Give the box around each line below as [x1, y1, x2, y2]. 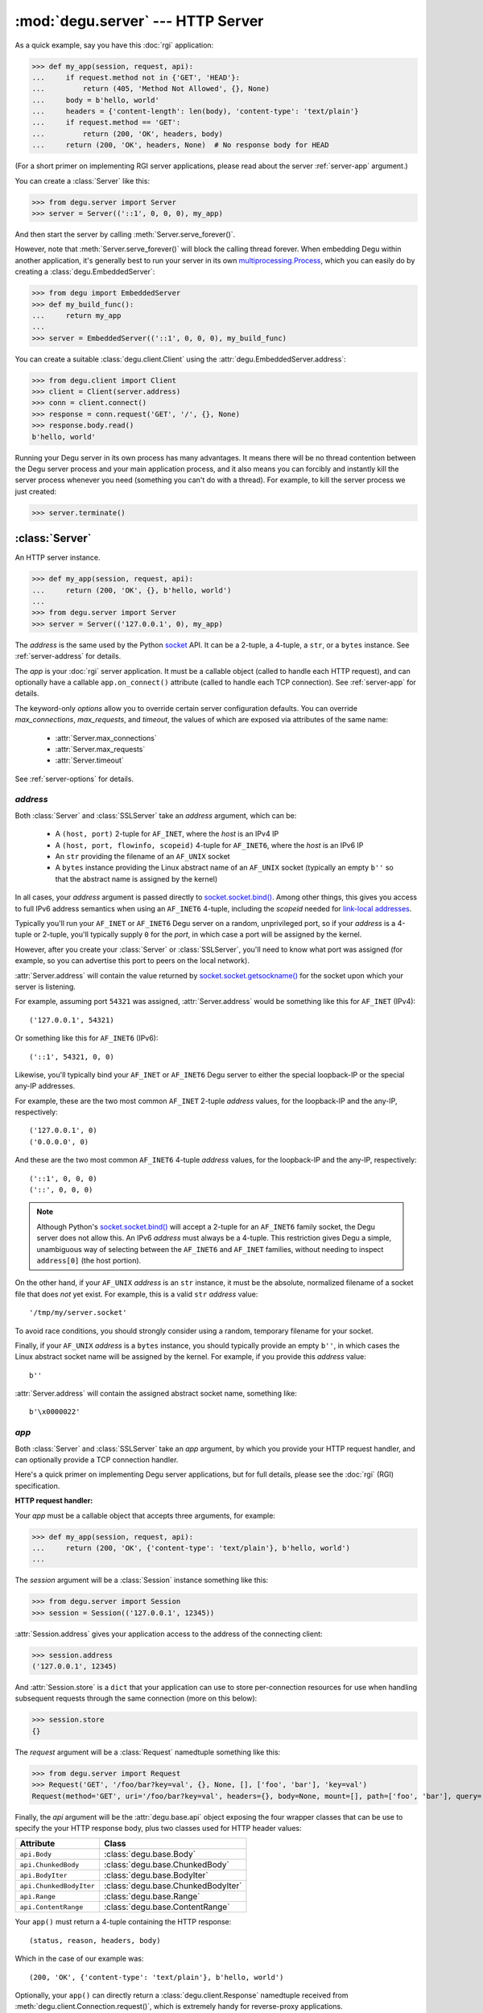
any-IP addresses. [14, 1081, 76, 1091]
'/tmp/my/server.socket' [29, 1308, 127, 1317]
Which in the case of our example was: [14, 1953, 144, 1964]
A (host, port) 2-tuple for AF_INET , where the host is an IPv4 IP [55, 829, 279, 839]
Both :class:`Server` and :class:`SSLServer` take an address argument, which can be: [14, 810, 297, 820]
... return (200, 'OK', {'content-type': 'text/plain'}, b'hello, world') [31, 1543, 350, 1552]
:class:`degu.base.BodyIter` [103, 1870, 208, 1881]
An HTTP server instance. [14, 552, 101, 563]
